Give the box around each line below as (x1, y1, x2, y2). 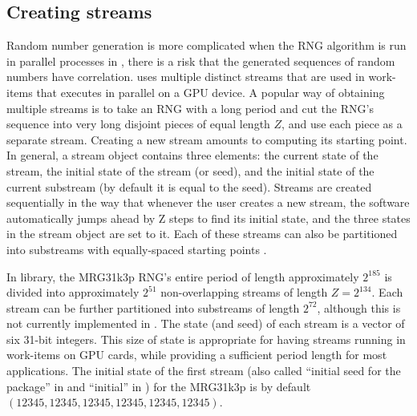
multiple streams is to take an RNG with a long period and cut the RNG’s (6, 99, 374, 116)
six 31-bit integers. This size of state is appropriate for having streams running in (6, 330, 406, 347)
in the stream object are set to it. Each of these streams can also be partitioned (6, 225, 398, 242)
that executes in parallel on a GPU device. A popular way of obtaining (36, 83, 385, 100)
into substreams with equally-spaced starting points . (6, 240, 267, 257)
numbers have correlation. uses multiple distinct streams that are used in (6, 68, 365, 85)
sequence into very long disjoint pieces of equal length (6, 115, 270, 132)
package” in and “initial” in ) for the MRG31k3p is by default (6, 378, 311, 394)
